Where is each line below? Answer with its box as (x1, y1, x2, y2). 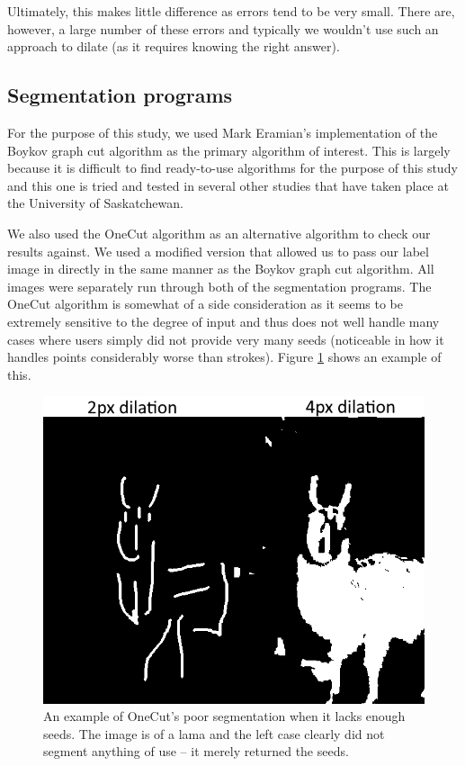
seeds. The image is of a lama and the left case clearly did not (43, 724, 385, 743)
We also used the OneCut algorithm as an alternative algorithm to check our (7, 223, 431, 242)
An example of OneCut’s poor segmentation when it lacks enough (43, 707, 406, 725)
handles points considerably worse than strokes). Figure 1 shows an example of (7, 347, 442, 366)
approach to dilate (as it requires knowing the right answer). (7, 37, 340, 56)
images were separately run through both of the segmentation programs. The (7, 276, 432, 295)
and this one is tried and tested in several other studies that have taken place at (7, 176, 449, 194)
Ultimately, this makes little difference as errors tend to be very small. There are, (7, 2, 455, 20)
